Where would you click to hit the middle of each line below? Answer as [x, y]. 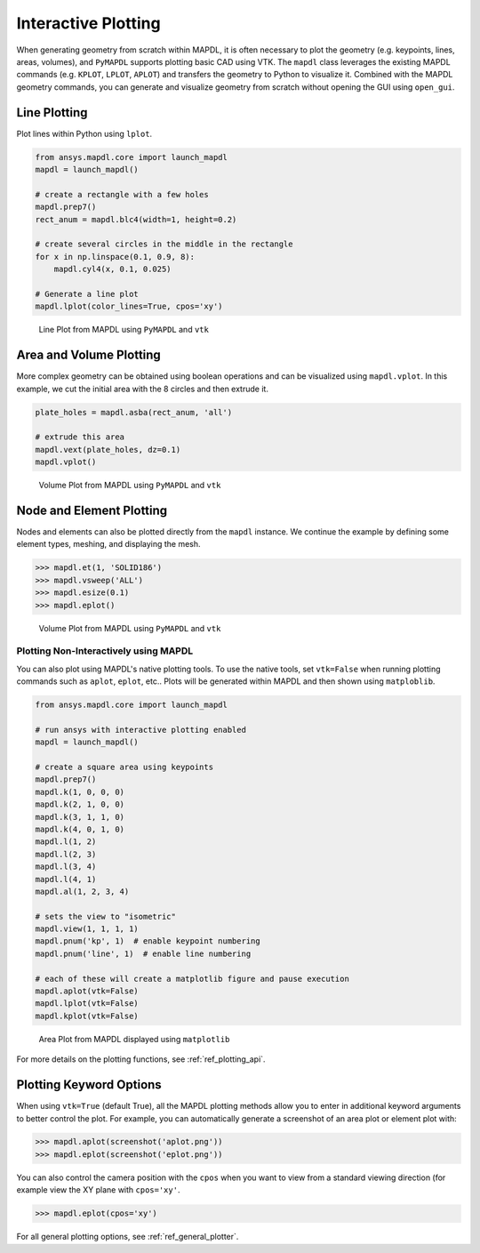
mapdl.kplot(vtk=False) [87, 1016]
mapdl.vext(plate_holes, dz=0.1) [108, 450]
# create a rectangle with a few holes [122, 194]
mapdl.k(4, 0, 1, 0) [80, 829]
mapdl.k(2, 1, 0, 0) [80, 804]
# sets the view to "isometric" [106, 916]
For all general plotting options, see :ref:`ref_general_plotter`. [128, 1237]
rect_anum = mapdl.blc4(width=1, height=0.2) [136, 219]
